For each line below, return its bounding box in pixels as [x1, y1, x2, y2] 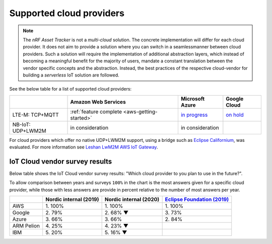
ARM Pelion [12, 222, 40, 229]
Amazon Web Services [70, 98, 126, 105]
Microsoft [180, 95, 205, 102]
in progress [180, 111, 208, 118]
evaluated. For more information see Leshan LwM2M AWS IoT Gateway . [9, 144, 158, 150]
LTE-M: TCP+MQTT [12, 111, 59, 118]
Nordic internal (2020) [104, 196, 160, 203]
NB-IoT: [12, 121, 31, 128]
